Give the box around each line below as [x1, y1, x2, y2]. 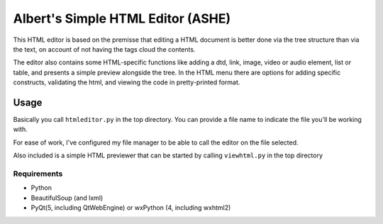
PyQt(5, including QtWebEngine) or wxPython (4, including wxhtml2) [30, 203, 231, 212]
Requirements [13, 169, 63, 179]
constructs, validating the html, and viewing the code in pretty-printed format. [13, 78, 240, 86]
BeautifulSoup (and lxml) [30, 194, 104, 202]
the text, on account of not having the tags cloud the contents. [13, 45, 196, 53]
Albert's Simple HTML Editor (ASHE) [13, 11, 231, 26]
